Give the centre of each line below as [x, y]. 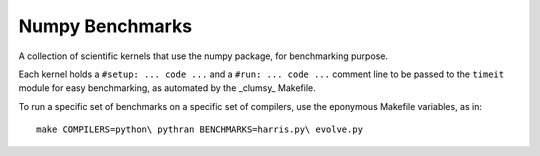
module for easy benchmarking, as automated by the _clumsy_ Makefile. [167, 88]
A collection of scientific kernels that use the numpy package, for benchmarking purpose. [203, 56]
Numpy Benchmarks [105, 26]
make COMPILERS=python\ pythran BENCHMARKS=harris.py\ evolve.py [200, 129]
